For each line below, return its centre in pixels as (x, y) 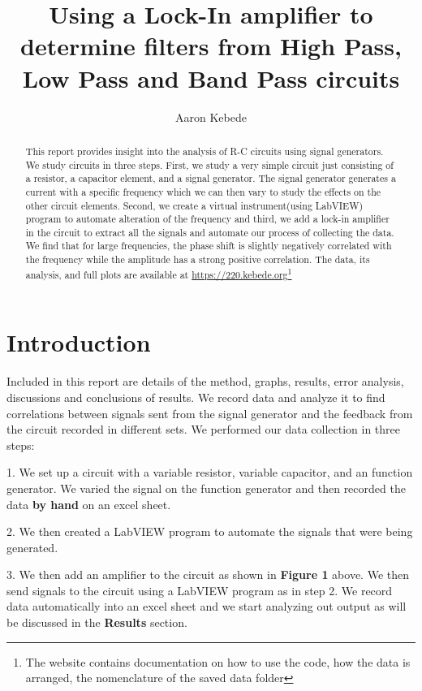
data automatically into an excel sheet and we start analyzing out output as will (207, 606)
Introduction (79, 342)
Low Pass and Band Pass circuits (211, 78)
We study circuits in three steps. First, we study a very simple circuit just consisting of (209, 164)
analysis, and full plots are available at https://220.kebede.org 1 (159, 273)
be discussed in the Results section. (97, 622)
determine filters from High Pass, (211, 46)
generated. (32, 547)
